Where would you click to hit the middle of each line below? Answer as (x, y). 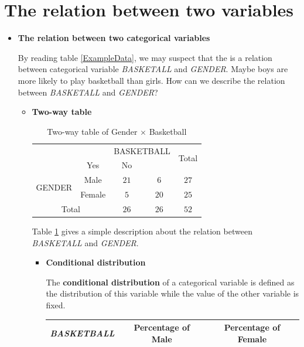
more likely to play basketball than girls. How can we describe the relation (151, 80)
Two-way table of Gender (92, 131)
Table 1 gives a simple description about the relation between (142, 231)
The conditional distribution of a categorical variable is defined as (170, 282)
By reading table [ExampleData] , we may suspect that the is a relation (145, 57)
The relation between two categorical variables (114, 38)
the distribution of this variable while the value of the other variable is (173, 293)
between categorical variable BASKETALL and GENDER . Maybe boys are (153, 69)
